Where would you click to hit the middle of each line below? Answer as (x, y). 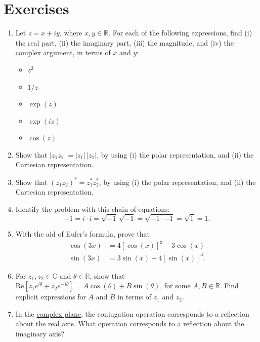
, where (71, 33)
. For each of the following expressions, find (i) (180, 33)
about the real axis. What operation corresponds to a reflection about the (130, 324)
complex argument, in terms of (63, 52)
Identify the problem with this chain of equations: (93, 208)
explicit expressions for (51, 297)
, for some (175, 286)
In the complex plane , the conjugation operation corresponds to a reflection (132, 313)
